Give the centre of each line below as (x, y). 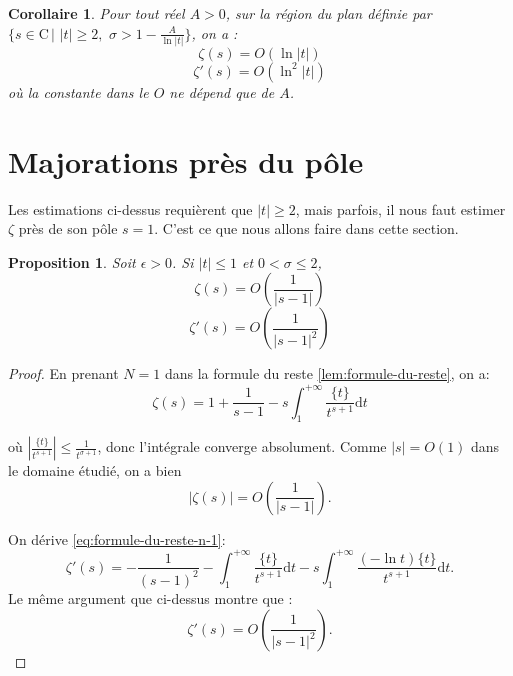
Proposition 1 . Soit (72, 261)
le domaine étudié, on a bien (95, 470)
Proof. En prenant (63, 373)
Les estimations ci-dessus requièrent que (130, 208)
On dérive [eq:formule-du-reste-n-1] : (117, 538)
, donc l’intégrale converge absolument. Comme (242, 446)
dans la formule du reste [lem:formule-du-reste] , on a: (327, 373)
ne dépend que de (222, 91)
